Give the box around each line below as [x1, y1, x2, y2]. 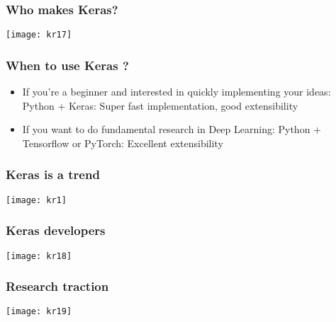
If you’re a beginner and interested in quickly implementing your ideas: [22, 84, 331, 99]
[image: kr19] [6, 306, 72, 317]
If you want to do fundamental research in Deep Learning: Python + [22, 122, 321, 137]
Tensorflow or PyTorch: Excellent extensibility [22, 135, 223, 150]
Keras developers [6, 222, 106, 239]
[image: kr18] [6, 251, 72, 261]
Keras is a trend [6, 166, 100, 183]
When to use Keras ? [6, 56, 129, 74]
